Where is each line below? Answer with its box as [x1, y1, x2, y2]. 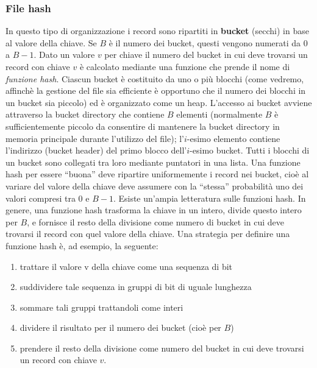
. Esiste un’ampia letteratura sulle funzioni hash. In [113, 191, 306, 204]
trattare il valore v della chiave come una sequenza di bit [20, 260, 233, 272]
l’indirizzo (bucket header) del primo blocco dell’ [5, 144, 187, 157]
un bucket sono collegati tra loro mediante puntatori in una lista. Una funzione [5, 155, 301, 168]
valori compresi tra [5, 191, 76, 204]
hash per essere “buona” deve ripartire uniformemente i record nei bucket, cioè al [5, 168, 309, 180]
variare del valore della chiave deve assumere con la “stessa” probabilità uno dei [5, 179, 304, 192]
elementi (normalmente [176, 108, 263, 121]
